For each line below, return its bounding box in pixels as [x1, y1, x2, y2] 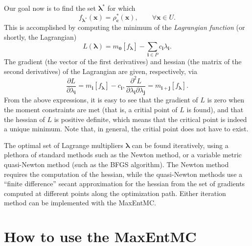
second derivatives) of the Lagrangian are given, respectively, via [4, 66, 197, 76]
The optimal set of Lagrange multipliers [4, 140, 123, 150]
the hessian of [4, 114, 45, 124]
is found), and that [186, 104, 244, 115]
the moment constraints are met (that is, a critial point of [4, 104, 178, 115]
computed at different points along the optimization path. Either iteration [4, 188, 226, 198]
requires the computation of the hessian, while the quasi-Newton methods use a [4, 169, 243, 179]
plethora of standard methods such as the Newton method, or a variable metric [4, 149, 242, 160]
